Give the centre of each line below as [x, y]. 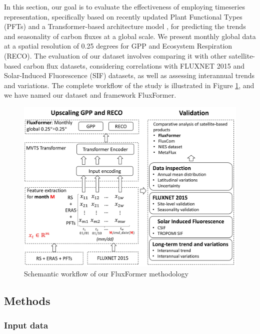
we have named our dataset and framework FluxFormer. [90, 95]
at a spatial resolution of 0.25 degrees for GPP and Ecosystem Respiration [118, 46]
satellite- [242, 55]
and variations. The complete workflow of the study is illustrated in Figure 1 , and [129, 85]
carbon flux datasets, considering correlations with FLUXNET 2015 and [134, 65]
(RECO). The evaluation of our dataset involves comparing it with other [115, 55]
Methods [27, 300]
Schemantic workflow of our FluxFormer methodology [106, 273]
